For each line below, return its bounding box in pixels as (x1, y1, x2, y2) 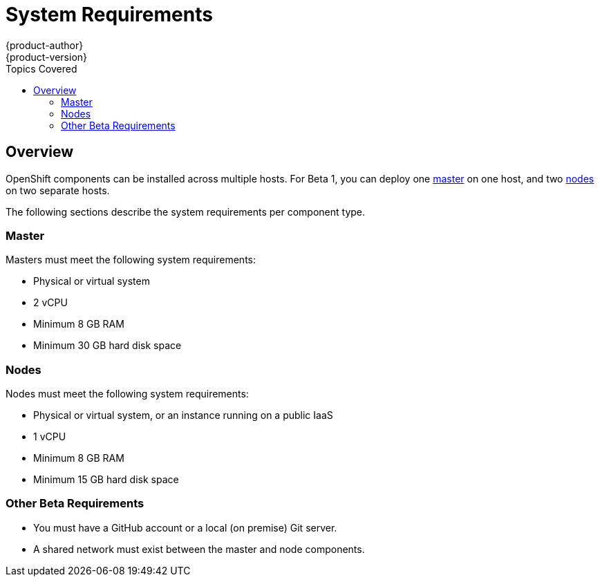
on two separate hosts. (6, 184, 110, 196)
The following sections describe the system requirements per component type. (6, 205, 366, 218)
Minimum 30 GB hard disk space (33, 339, 182, 352)
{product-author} (6, 39, 84, 51)
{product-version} (6, 50, 88, 63)
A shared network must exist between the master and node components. (33, 543, 365, 555)
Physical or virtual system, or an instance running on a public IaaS (33, 409, 333, 422)
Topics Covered (6, 62, 77, 75)
